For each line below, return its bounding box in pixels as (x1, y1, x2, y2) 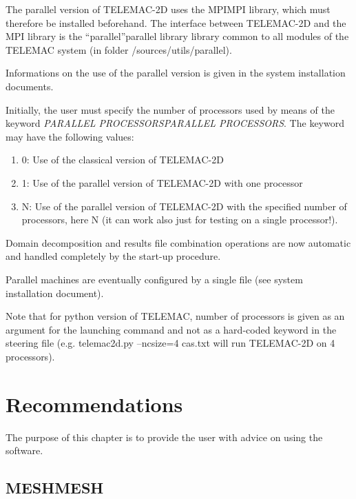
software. (6, 443, 43, 458)
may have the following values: (6, 129, 134, 143)
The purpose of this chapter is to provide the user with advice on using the (6, 429, 323, 444)
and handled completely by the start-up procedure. (6, 249, 221, 263)
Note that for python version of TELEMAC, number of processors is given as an (6, 309, 345, 323)
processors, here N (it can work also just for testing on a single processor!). (21, 212, 338, 227)
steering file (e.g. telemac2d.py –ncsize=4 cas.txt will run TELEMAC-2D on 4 (6, 336, 335, 350)
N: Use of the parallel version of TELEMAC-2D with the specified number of (21, 198, 347, 213)
